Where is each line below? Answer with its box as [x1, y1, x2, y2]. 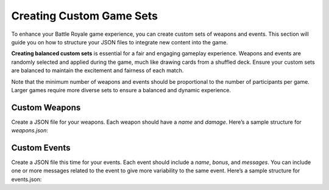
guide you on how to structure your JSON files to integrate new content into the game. [11, 38, 228, 46]
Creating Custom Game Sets [11, 9, 158, 22]
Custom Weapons [11, 102, 81, 112]
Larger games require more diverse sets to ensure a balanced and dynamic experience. [11, 86, 232, 93]
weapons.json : [11, 127, 49, 134]
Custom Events [11, 143, 71, 153]
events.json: [11, 175, 42, 183]
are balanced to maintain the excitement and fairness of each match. [11, 67, 184, 74]
